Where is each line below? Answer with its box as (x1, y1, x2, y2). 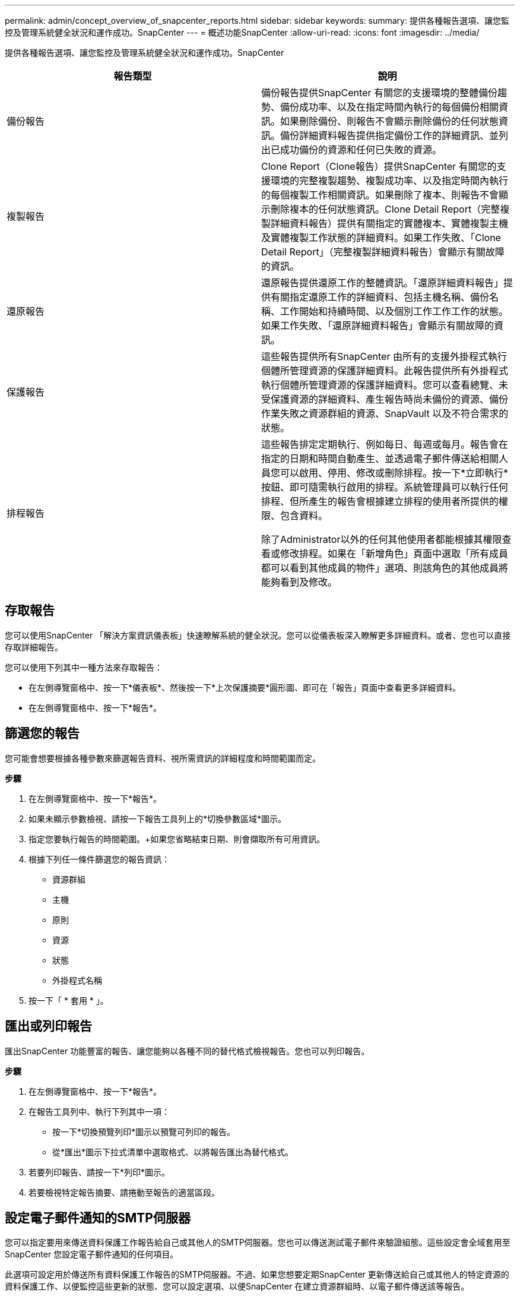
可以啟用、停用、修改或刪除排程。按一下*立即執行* (280, 467, 509, 479)
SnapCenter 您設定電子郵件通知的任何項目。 (5, 1249, 179, 1260)
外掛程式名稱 (52, 975, 102, 985)
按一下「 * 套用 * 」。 (28, 995, 109, 1006)
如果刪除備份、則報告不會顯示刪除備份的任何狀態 (280, 115, 499, 127)
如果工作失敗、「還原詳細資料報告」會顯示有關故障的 (261, 320, 494, 331)
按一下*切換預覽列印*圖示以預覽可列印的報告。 (52, 1126, 236, 1137)
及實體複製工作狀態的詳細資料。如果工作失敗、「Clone (261, 232, 501, 244)
